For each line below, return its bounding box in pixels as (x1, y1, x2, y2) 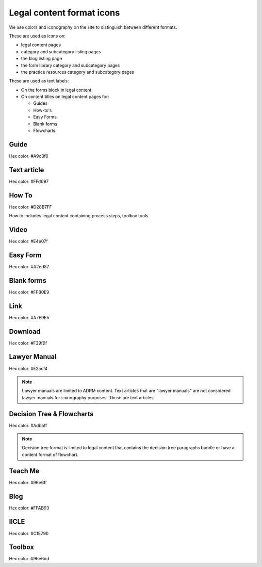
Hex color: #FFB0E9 (9, 289, 49, 295)
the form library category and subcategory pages (21, 62, 120, 68)
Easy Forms (33, 114, 57, 120)
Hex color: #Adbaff (9, 422, 47, 428)
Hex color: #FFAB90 (9, 505, 49, 511)
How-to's (33, 107, 52, 113)
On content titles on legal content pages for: (21, 94, 109, 99)
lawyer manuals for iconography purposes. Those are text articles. (22, 394, 155, 400)
